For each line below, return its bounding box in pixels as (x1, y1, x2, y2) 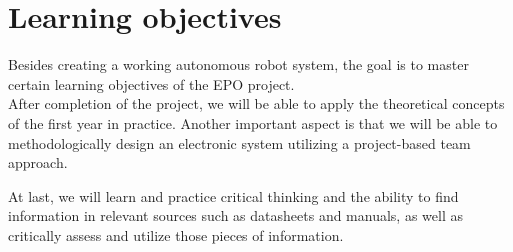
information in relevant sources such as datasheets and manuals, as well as (8, 205, 463, 226)
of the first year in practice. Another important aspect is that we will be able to (8, 112, 498, 133)
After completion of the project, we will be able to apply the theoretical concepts (8, 93, 505, 114)
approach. (8, 152, 68, 173)
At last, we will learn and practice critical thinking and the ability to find (8, 185, 459, 206)
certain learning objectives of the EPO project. (8, 73, 295, 94)
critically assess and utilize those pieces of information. (8, 224, 344, 245)
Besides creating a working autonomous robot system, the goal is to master (8, 54, 469, 75)
